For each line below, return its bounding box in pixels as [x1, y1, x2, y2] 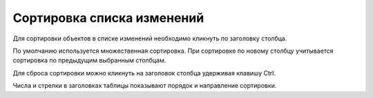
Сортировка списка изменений [12, 10, 204, 25]
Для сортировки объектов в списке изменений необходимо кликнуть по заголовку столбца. [12, 34, 287, 42]
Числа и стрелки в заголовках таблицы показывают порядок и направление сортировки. [12, 82, 277, 90]
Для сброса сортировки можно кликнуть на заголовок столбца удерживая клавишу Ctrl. [12, 69, 276, 77]
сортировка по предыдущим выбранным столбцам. [12, 56, 166, 64]
